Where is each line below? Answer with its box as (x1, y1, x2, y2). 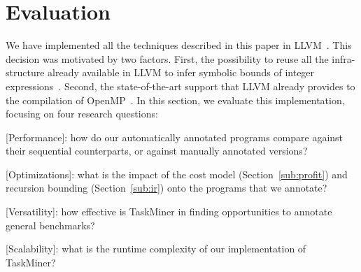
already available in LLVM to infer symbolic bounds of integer (48, 65, 315, 80)
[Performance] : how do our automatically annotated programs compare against (6, 129, 344, 144)
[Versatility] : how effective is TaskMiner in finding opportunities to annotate (6, 204, 332, 219)
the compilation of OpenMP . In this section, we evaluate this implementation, (6, 92, 345, 107)
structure (6, 65, 45, 80)
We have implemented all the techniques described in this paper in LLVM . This (6, 38, 352, 52)
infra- (332, 51, 355, 66)
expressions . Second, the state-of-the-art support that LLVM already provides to (6, 78, 355, 93)
